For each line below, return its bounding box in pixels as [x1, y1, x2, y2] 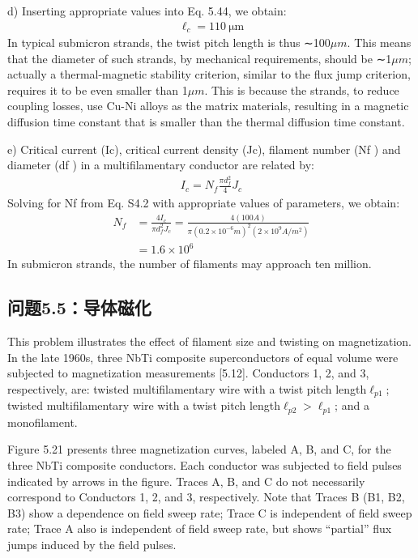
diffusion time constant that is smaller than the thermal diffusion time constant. [7, 113, 405, 130]
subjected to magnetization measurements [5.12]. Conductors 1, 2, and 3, [7, 364, 369, 381]
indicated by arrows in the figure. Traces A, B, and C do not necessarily [7, 472, 365, 489]
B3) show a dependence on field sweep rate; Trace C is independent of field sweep [7, 504, 412, 521]
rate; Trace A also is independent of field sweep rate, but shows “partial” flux [7, 520, 392, 537]
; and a [335, 397, 369, 414]
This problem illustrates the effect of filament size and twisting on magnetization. [7, 333, 412, 350]
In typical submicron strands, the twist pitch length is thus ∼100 [7, 34, 331, 51]
